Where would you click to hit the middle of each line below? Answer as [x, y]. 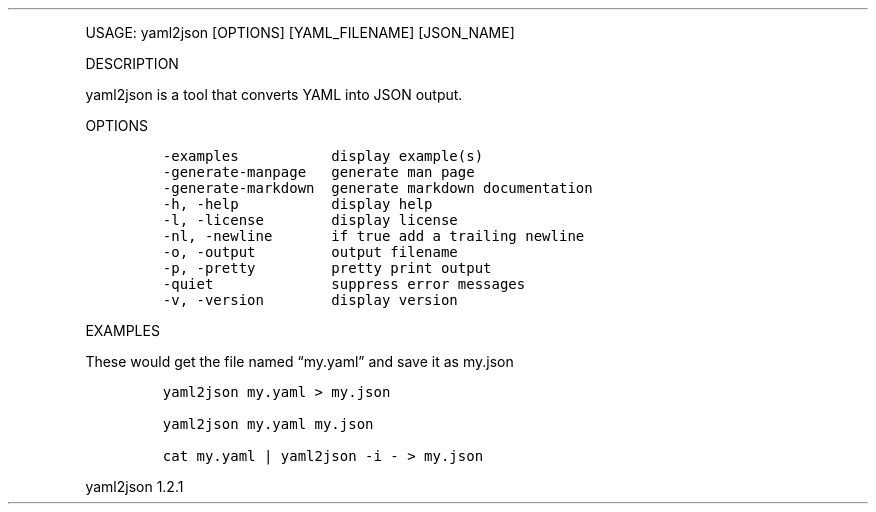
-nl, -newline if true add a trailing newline [373, 236]
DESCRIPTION [132, 63]
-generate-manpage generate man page [318, 172]
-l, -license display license [310, 220]
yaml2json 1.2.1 [134, 486]
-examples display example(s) [323, 156]
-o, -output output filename [310, 252]
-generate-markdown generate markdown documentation [377, 188]
